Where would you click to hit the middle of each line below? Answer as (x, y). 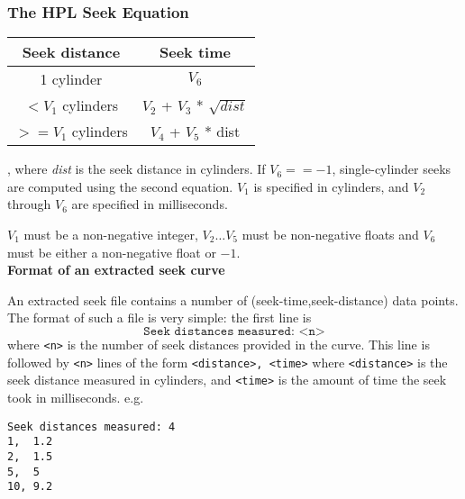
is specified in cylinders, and (331, 186)
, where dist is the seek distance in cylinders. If (137, 169)
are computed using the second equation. (120, 186)
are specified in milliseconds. (150, 204)
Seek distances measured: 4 (91, 426)
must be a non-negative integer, (111, 234)
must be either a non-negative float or (112, 252)
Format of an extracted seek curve (116, 270)
